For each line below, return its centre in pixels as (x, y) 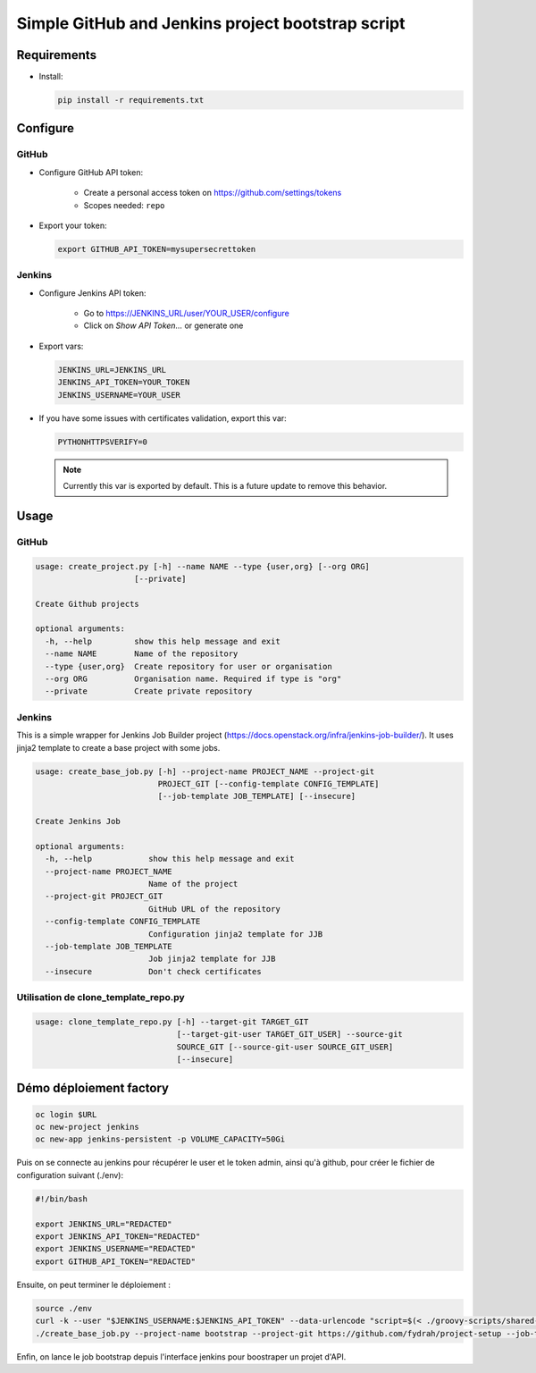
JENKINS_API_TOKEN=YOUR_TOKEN (124, 383)
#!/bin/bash (62, 1199)
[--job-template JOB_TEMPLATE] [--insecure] (257, 796)
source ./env (64, 1308)
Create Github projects (88, 604)
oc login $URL (66, 1114)
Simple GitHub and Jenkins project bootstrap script (211, 23)
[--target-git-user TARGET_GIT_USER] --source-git (290, 1034)
